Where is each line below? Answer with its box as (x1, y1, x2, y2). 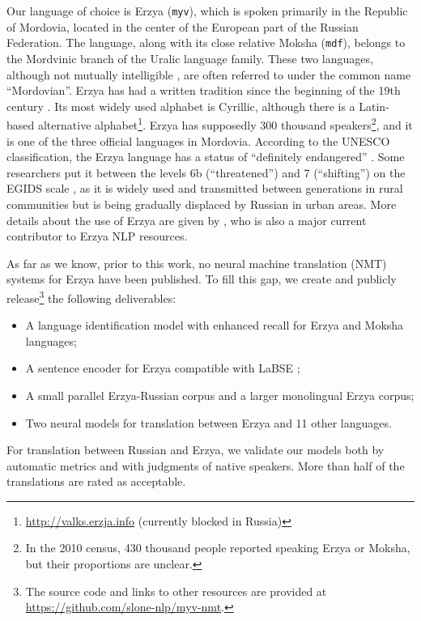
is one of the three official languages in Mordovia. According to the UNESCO (6, 132, 390, 149)
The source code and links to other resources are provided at (25, 582, 327, 599)
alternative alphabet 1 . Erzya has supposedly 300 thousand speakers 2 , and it (37, 114, 413, 133)
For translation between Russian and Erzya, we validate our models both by (6, 441, 385, 458)
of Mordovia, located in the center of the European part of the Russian (6, 18, 359, 35)
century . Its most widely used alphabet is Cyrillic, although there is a (6, 97, 355, 114)
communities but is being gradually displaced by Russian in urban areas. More (6, 195, 397, 212)
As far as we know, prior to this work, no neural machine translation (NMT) (6, 254, 387, 271)
